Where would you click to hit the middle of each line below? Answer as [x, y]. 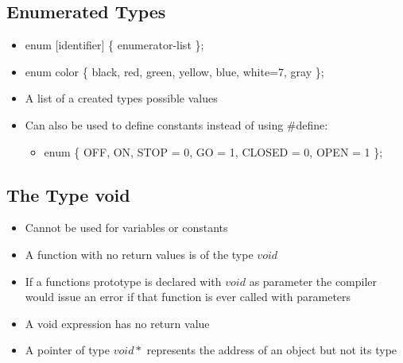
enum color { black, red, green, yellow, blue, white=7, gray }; [174, 71]
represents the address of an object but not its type [272, 350]
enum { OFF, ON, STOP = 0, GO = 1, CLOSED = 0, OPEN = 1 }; [213, 151]
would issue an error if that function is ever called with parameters [188, 297]
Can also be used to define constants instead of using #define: [176, 124]
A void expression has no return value [117, 323]
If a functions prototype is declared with [123, 281]
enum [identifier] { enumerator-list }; [114, 45]
